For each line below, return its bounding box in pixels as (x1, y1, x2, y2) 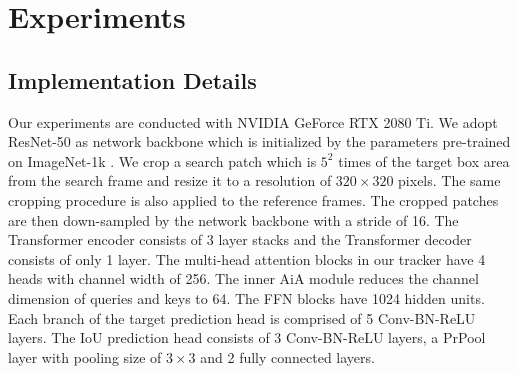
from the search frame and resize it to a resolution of (8, 170, 332, 191)
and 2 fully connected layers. (200, 346, 375, 367)
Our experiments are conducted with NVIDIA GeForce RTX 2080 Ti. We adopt (8, 111, 498, 132)
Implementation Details (8, 64, 257, 95)
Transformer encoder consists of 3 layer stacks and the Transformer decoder (8, 229, 472, 250)
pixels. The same (398, 170, 501, 191)
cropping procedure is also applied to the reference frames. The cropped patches (8, 189, 499, 210)
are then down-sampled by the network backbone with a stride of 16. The (8, 209, 459, 230)
